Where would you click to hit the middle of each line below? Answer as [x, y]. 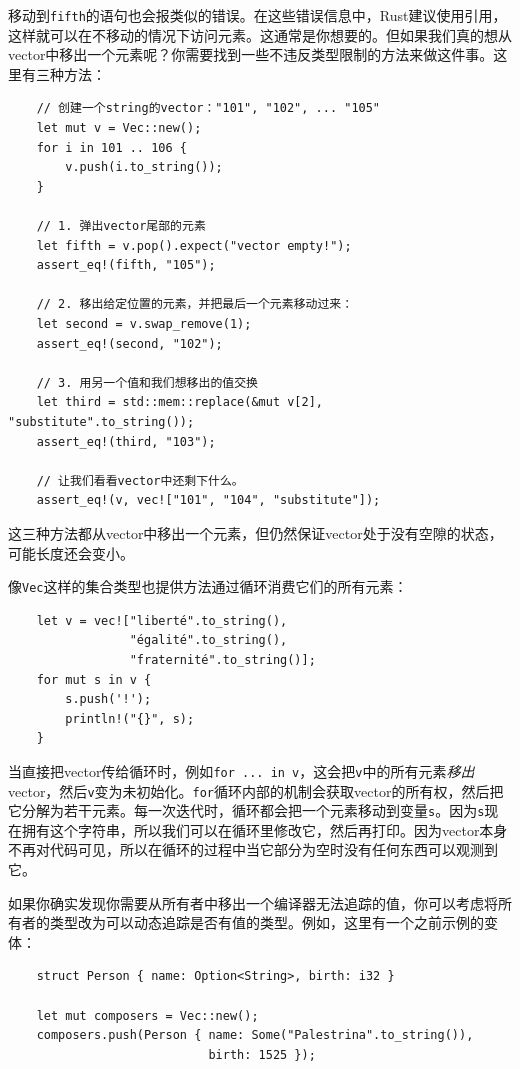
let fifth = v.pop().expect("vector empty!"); [194, 245]
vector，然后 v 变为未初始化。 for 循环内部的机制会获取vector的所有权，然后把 [256, 790]
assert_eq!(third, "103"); [126, 441]
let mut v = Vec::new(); [119, 128]
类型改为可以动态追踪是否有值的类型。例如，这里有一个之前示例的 [266, 922]
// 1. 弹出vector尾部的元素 [121, 226]
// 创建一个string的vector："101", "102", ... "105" [208, 108]
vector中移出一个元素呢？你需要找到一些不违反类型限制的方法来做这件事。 [251, 54]
